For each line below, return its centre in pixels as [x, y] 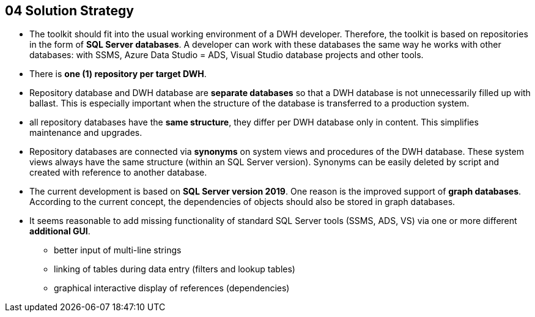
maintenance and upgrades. [86, 133]
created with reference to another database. [118, 173]
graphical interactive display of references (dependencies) [172, 288]
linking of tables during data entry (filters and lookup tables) [175, 269]
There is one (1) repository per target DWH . [118, 74]
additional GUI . [60, 231]
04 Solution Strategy [69, 11]
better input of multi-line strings [118, 250]
